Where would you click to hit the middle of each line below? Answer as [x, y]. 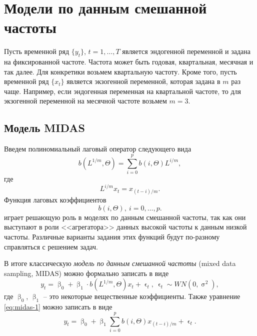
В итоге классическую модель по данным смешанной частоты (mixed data [120, 263]
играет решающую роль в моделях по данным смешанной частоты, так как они [125, 217]
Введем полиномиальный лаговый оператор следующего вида [98, 149]
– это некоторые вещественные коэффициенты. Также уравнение [142, 296]
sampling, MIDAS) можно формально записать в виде [86, 273]
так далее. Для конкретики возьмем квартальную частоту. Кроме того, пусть [120, 71]
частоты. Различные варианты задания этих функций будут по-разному [112, 237]
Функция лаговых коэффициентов [55, 200]
